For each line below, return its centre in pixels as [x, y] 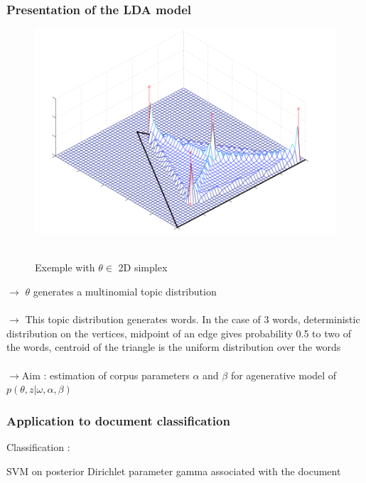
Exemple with [65, 267]
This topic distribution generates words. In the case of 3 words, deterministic [193, 319]
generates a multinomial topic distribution [125, 292]
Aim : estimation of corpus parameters [106, 375]
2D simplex [143, 267]
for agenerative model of [284, 375]
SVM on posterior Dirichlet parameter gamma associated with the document [174, 471]
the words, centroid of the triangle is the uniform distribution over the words [174, 347]
